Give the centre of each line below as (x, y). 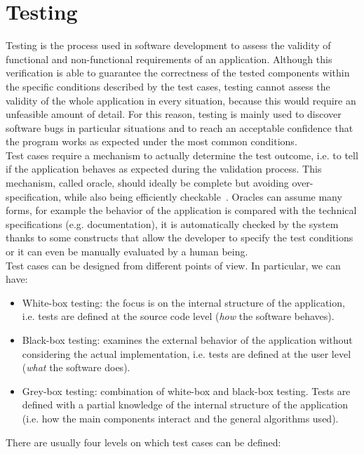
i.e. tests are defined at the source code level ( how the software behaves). (178, 316)
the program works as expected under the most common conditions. (151, 141)
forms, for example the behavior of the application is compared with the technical (181, 210)
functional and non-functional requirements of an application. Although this (169, 59)
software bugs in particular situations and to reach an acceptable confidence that (180, 127)
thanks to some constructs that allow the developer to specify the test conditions (180, 238)
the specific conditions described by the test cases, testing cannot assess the (168, 86)
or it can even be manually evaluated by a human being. (127, 252)
